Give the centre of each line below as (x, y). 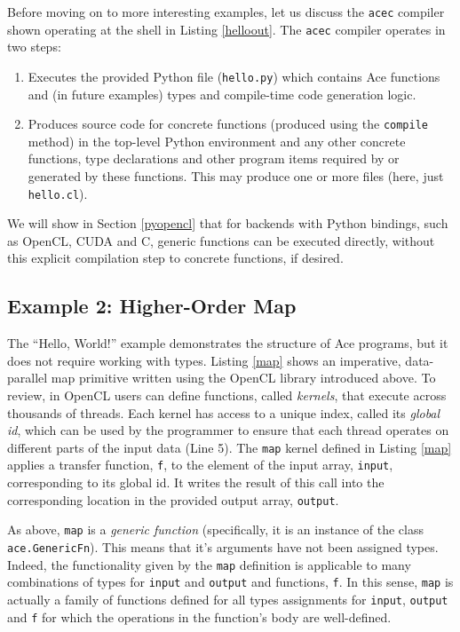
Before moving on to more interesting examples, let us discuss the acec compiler (226, 12)
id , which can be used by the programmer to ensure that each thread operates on (228, 430)
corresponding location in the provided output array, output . (173, 499)
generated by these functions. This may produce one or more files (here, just (236, 176)
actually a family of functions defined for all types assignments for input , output (228, 599)
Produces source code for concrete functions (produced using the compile (228, 124)
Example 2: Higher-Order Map (152, 306)
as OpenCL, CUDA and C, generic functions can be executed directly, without (221, 240)
